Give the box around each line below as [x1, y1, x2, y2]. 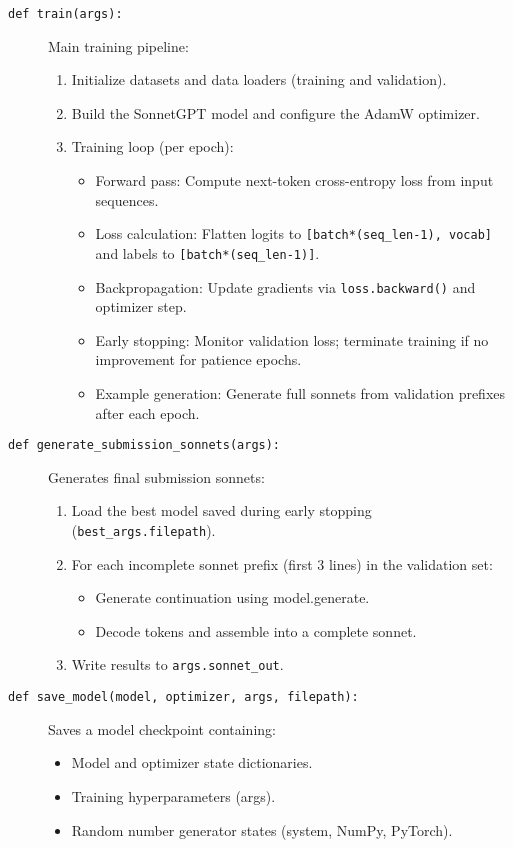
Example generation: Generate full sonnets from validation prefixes [95, 382, 506, 403]
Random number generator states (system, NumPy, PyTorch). [71, 819, 453, 840]
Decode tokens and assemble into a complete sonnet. [95, 620, 417, 641]
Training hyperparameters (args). [71, 785, 276, 806]
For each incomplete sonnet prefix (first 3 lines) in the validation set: [71, 553, 493, 574]
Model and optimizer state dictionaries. [71, 752, 313, 773]
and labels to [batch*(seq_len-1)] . [95, 242, 320, 263]
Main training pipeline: [48, 35, 189, 56]
